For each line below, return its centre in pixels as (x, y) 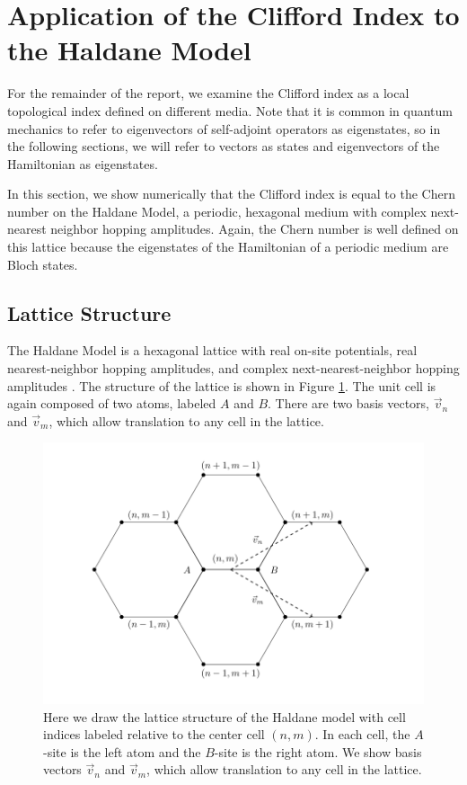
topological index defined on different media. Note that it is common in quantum (230, 110)
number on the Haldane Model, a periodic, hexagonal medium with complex (217, 211)
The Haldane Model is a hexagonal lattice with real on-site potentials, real (212, 350)
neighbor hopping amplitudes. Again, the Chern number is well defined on (255, 229)
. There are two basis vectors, (348, 403)
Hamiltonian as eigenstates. (83, 163)
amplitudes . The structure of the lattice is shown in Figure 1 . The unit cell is (222, 385)
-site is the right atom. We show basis (318, 751)
